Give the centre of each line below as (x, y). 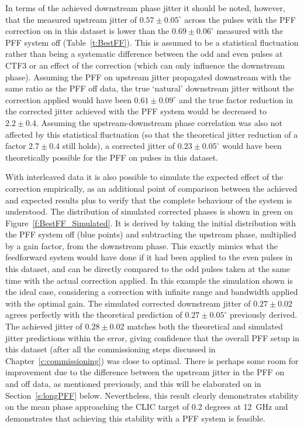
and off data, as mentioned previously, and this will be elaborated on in (133, 383)
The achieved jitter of (44, 326)
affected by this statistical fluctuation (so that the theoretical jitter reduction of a (152, 134)
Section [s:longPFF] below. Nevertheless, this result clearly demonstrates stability (152, 395)
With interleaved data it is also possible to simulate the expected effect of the (144, 177)
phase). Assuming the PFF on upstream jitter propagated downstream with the (148, 77)
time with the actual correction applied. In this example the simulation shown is (149, 280)
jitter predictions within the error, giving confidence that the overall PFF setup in (153, 337)
